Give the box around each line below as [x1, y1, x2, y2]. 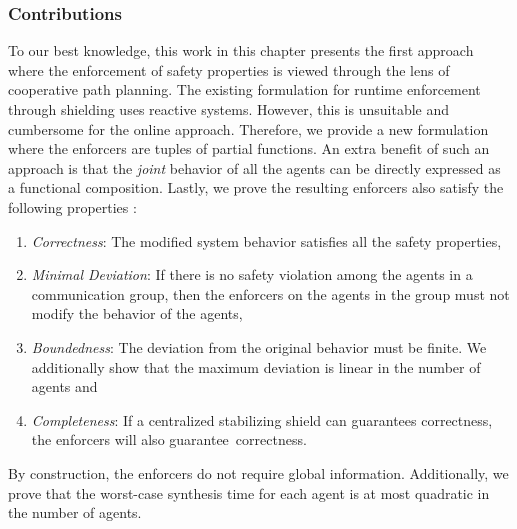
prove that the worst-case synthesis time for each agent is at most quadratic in [8, 482, 490, 503]
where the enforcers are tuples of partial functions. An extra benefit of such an [8, 138, 490, 159]
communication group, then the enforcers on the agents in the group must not [31, 283, 510, 304]
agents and [31, 376, 98, 397]
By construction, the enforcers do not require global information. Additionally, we [8, 462, 509, 483]
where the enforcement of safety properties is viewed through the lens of [8, 59, 450, 80]
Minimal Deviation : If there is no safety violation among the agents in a [31, 264, 473, 285]
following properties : [8, 196, 137, 217]
